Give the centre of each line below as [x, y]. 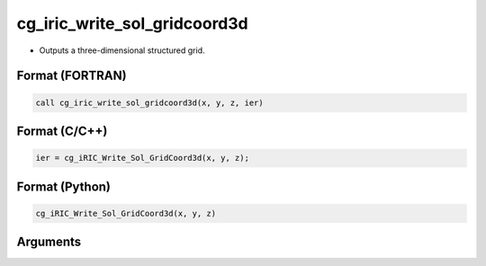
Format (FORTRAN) [72, 76]
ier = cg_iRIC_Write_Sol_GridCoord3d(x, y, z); [142, 158]
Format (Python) [64, 186]
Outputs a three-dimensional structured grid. [122, 50]
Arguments [49, 242]
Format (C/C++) [62, 131]
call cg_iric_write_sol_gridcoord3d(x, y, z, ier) [150, 102]
